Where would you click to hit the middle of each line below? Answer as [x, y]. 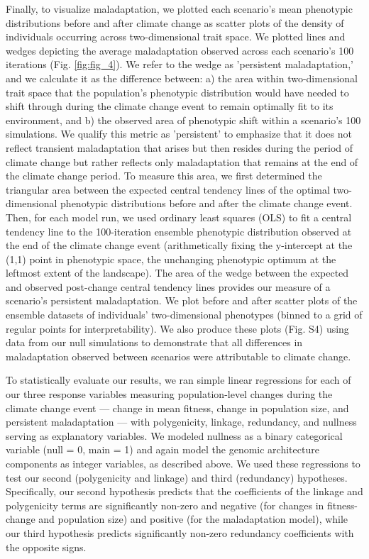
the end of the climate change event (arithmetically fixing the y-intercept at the [179, 245]
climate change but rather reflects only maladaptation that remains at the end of [182, 161]
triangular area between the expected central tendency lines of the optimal [168, 189]
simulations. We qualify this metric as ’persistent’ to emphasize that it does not [179, 134]
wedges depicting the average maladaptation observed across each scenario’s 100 [180, 50]
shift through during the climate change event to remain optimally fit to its [170, 106]
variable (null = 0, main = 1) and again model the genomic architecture [163, 449]
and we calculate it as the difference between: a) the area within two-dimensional [182, 78]
